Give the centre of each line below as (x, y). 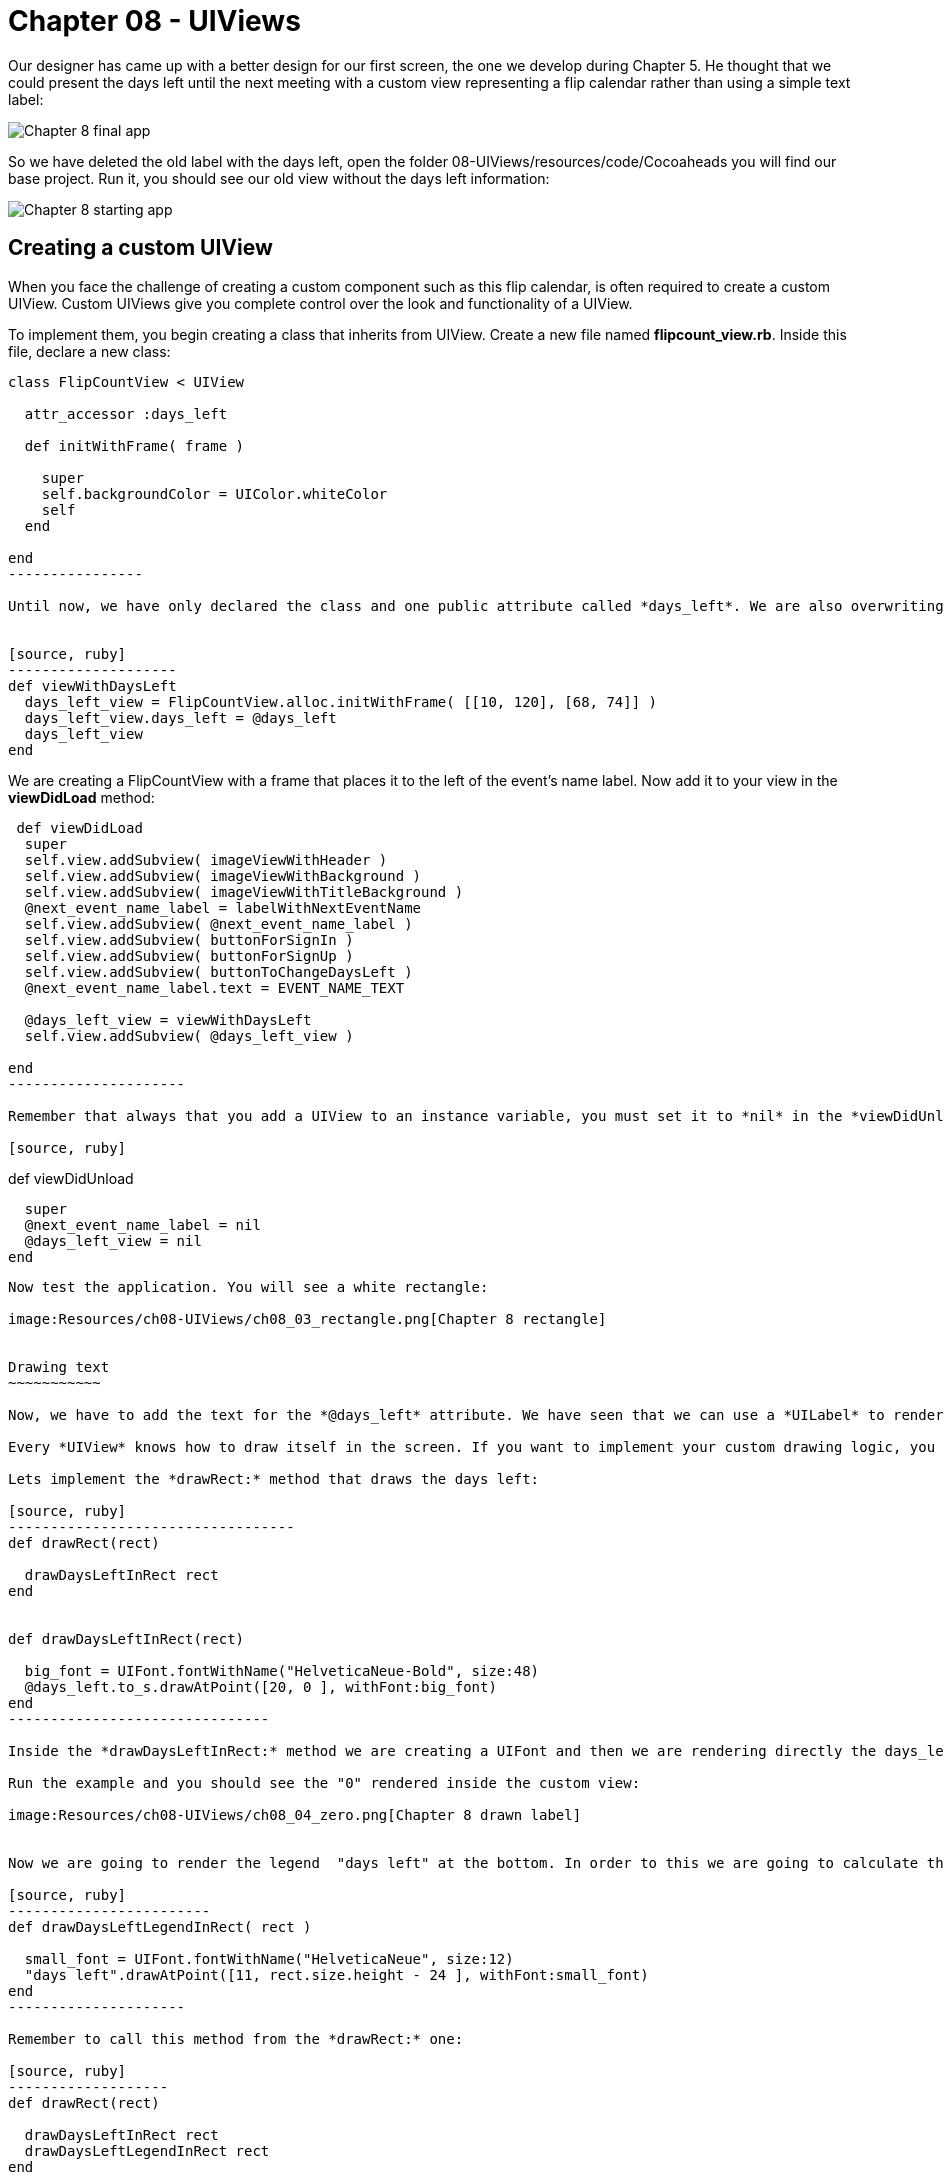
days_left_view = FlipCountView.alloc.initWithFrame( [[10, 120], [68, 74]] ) (341, 701)
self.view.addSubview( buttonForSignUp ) (189, 955)
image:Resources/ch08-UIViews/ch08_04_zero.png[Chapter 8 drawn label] (295, 1814)
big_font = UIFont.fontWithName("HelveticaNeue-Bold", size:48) (282, 1670)
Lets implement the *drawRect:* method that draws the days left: (274, 1478)
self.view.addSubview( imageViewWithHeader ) (206, 859)
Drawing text (59, 1366)
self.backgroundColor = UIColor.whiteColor (214, 493)
